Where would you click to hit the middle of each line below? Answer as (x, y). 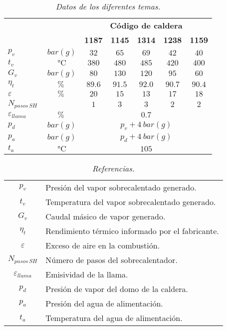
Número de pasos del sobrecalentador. (112, 260)
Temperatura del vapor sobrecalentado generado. (131, 202)
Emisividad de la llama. (87, 274)
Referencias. (113, 168)
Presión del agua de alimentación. (104, 303)
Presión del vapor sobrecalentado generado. (121, 187)
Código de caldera (146, 25)
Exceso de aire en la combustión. (103, 245)
